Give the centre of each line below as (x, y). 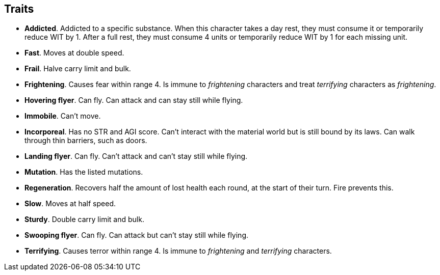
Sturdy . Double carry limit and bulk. (84, 219)
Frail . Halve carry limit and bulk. (78, 69)
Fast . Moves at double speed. (74, 53)
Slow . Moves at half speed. (70, 204)
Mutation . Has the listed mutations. (84, 172)
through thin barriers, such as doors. (86, 141)
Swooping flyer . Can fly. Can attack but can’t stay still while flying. (136, 235)
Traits (19, 9)
